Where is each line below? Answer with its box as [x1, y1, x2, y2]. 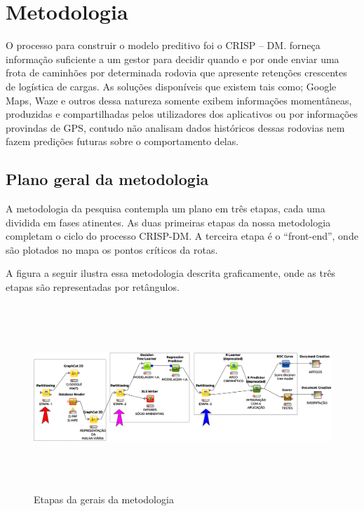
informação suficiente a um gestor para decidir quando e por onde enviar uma [6, 51, 339, 66]
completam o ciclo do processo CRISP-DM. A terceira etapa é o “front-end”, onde [6, 229, 358, 243]
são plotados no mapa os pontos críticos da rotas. [6, 242, 218, 257]
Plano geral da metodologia [6, 168, 209, 190]
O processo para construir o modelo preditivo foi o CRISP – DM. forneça [6, 38, 321, 53]
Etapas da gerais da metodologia [34, 491, 174, 506]
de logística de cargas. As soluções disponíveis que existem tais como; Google [6, 79, 337, 93]
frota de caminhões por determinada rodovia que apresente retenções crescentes [6, 65, 347, 80]
